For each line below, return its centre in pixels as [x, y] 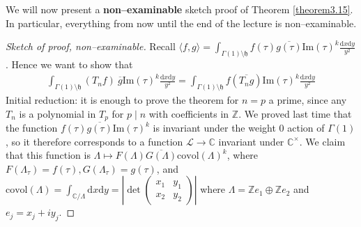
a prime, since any [308, 100]
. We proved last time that [295, 113]
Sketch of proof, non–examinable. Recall [91, 46]
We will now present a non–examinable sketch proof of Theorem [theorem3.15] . [179, 9]
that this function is [48, 155]
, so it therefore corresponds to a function [94, 141]
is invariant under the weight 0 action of [239, 128]
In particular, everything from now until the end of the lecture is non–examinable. [181, 23]
